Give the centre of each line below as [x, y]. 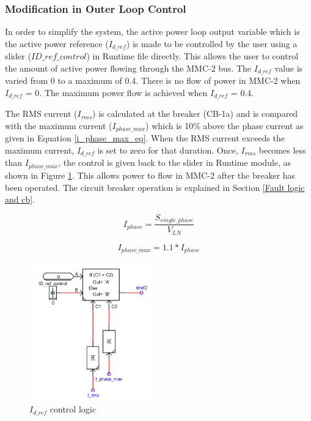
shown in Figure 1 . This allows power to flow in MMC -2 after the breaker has [150, 175]
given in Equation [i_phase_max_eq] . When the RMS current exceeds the [145, 138]
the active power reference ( [57, 43]
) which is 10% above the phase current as [225, 125]
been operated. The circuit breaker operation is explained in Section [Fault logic [155, 187]
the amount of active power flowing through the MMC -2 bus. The [128, 68]
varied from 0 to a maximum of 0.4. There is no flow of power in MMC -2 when [153, 80]
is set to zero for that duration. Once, [168, 150]
